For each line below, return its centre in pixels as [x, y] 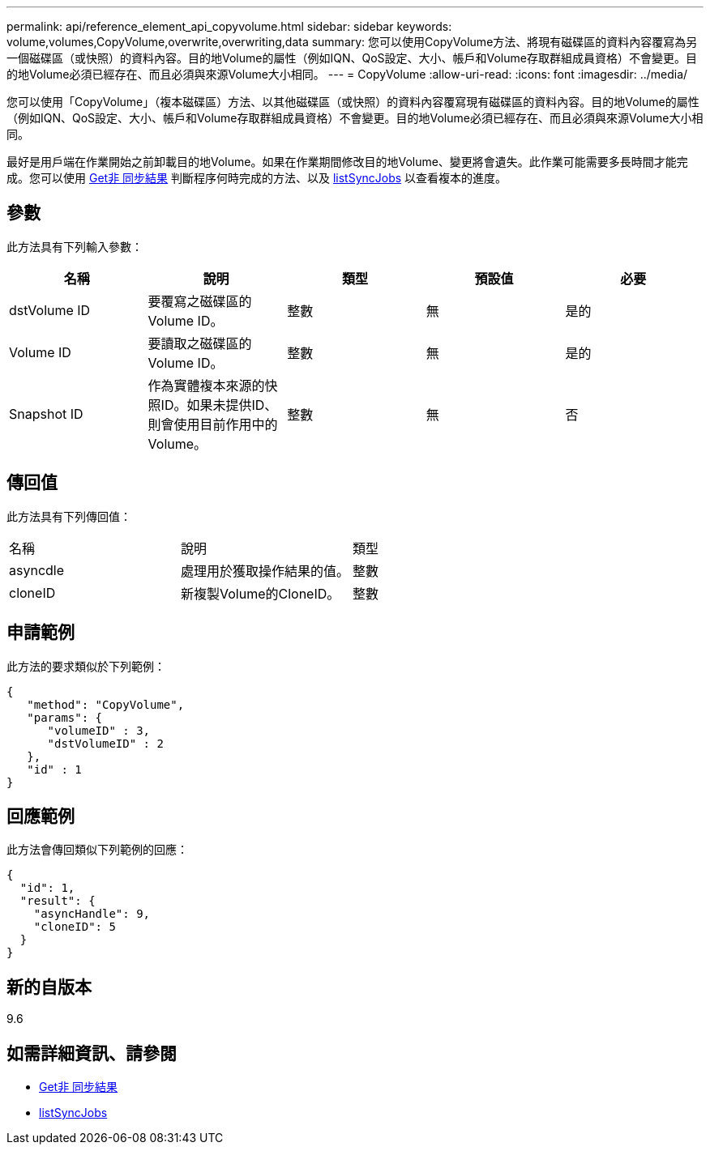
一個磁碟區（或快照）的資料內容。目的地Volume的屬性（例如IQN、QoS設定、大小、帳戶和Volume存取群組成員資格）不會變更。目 [352, 58]
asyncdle [37, 570]
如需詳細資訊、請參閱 [92, 1053]
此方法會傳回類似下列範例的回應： [97, 850]
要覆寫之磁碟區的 [200, 301]
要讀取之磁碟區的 [200, 343]
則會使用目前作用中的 [213, 424]
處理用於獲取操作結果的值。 [265, 571]
